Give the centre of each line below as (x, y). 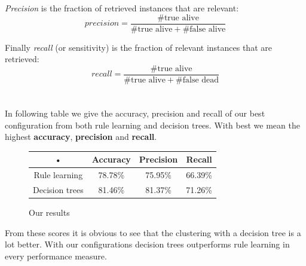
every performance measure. (56, 256)
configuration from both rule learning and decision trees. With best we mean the (152, 125)
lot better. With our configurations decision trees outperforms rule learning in (147, 244)
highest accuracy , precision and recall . (81, 137)
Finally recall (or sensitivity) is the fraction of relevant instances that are (138, 47)
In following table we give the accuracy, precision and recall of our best (135, 113)
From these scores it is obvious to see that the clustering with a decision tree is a (153, 232)
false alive (208, 29)
